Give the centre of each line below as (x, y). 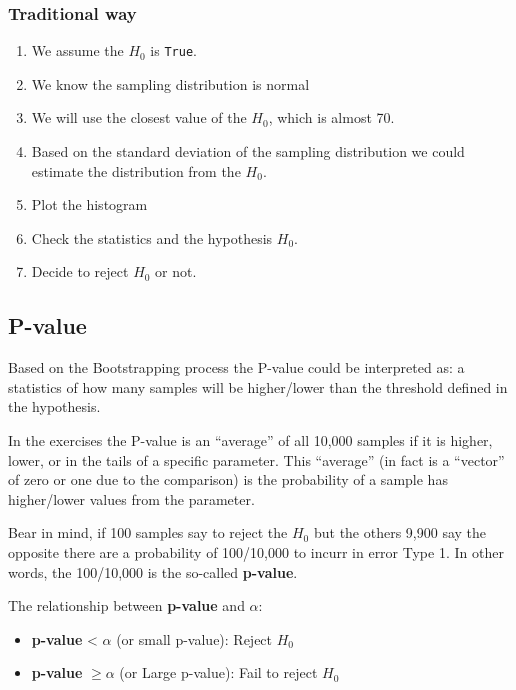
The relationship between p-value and (126, 605)
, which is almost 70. (331, 117)
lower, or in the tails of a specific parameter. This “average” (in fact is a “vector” (256, 459)
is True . (173, 50)
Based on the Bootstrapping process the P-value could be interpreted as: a (236, 367)
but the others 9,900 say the (400, 532)
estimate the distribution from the (136, 170)
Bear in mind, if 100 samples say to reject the (148, 532)
